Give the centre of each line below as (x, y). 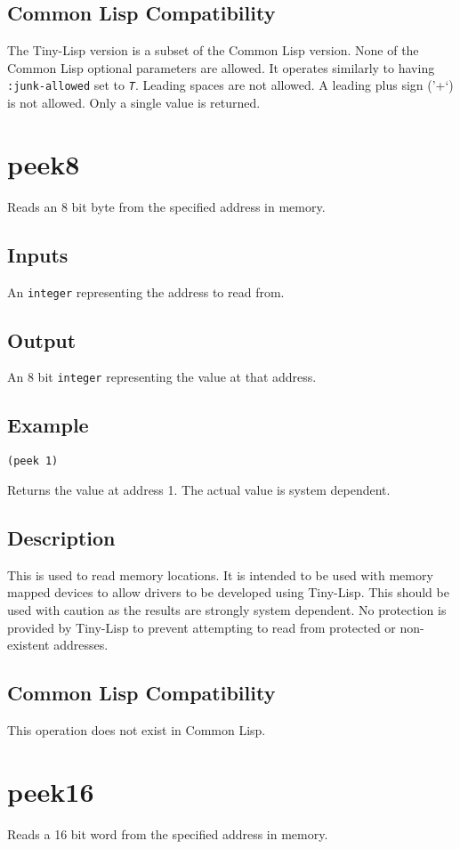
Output (42, 340)
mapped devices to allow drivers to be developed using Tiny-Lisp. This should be (228, 592)
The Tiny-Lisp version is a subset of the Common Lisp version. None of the (213, 50)
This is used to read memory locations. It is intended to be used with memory (220, 574)
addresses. (81, 645)
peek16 (51, 791)
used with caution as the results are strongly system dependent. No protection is (227, 609)
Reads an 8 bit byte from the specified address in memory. (166, 206)
